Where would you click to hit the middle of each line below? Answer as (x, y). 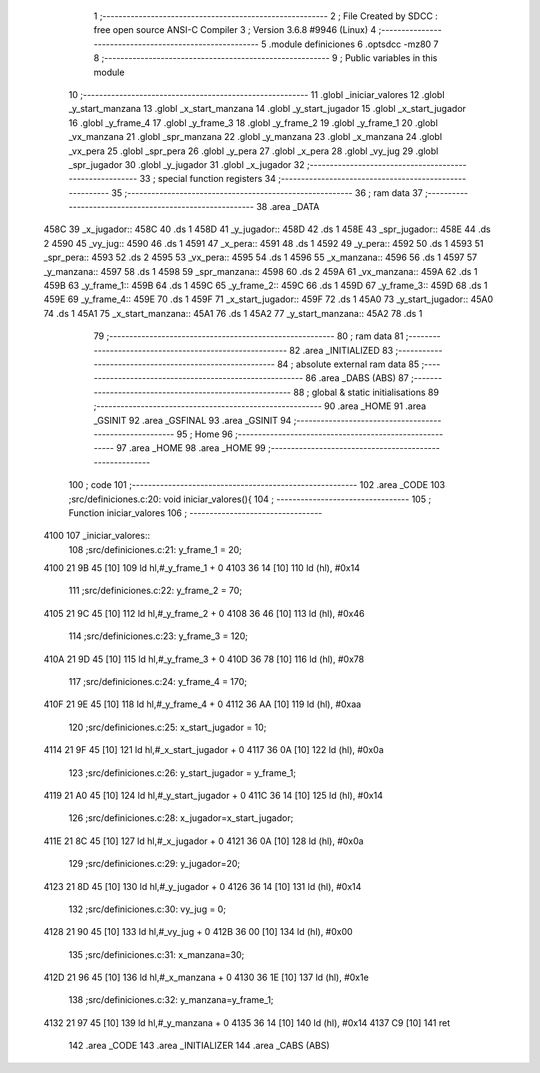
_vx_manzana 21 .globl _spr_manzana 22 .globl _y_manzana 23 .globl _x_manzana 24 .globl (255, 137)
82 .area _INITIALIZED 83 (341, 350)
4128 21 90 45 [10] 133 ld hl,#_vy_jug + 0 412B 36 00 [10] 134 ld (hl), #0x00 (198, 932)
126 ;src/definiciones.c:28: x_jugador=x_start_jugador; (181, 818)
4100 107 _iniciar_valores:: (96, 536)
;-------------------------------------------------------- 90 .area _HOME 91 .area (260, 406)
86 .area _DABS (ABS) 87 (357, 378)
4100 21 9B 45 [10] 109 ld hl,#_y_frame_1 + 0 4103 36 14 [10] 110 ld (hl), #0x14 (201, 568)
